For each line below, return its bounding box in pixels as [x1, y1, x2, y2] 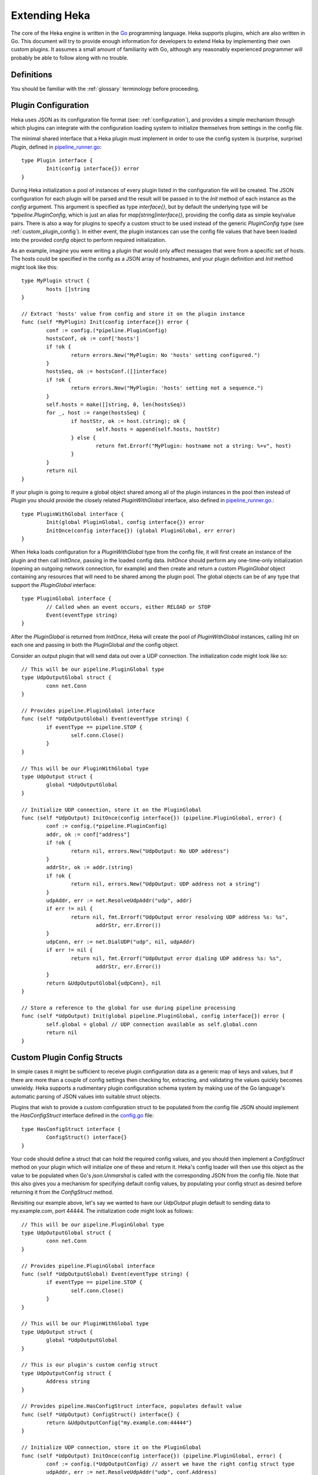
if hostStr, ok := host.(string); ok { [71, 418, 186, 424]
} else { [71, 434, 97, 441]
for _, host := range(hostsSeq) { [46, 409, 146, 416]
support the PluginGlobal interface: [11, 581, 97, 588]
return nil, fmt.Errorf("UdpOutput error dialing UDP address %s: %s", [71, 955, 283, 962]
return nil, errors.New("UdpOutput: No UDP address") [71, 847, 230, 854]
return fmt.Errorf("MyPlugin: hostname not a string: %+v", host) [95, 442, 291, 449]
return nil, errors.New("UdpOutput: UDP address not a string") [71, 881, 261, 887]
